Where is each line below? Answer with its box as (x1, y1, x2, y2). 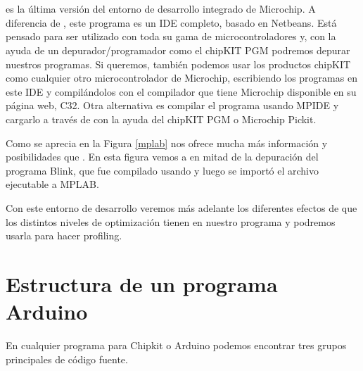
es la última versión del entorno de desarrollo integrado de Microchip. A (6, 1, 316, 16)
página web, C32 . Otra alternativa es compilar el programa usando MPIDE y (6, 98, 339, 113)
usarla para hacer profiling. (6, 228, 122, 243)
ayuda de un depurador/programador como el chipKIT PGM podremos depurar (6, 42, 350, 57)
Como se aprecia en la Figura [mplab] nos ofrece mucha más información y (6, 135, 328, 150)
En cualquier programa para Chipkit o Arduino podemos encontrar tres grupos (6, 338, 347, 352)
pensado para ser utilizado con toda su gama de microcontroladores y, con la (6, 29, 336, 44)
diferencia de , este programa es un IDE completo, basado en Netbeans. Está (6, 15, 337, 30)
